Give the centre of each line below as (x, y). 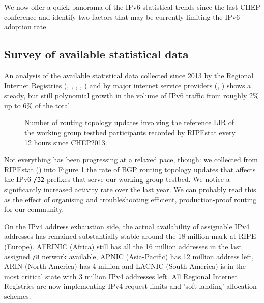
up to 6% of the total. (38, 105)
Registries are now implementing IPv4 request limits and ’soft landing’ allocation (130, 286)
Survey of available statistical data (96, 54)
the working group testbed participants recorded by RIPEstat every (130, 132)
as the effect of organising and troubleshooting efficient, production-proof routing (130, 199)
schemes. (18, 296)
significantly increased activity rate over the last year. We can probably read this (130, 189)
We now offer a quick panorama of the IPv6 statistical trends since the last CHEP (132, 7)
